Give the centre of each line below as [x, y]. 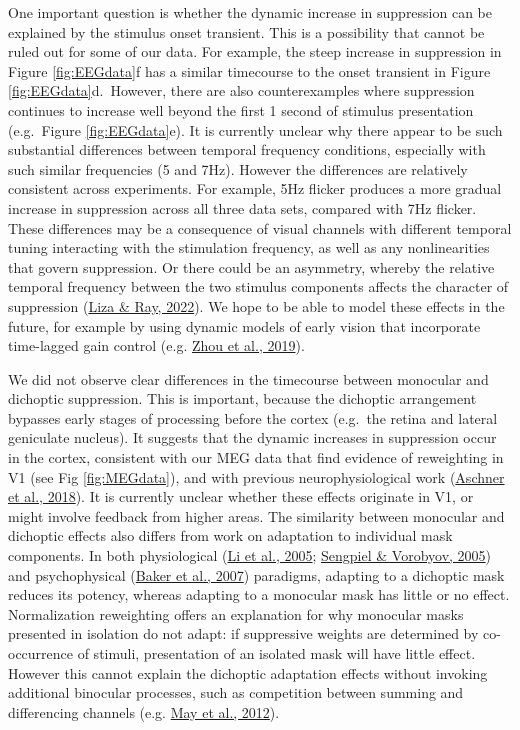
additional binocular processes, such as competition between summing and [236, 692]
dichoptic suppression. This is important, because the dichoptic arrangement [242, 398]
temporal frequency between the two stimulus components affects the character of [258, 286]
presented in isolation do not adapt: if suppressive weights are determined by [243, 633]
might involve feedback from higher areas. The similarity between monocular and [256, 515]
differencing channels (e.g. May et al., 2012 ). [144, 711]
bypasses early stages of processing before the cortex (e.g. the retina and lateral [253, 417]
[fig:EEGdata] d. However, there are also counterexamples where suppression [241, 90]
